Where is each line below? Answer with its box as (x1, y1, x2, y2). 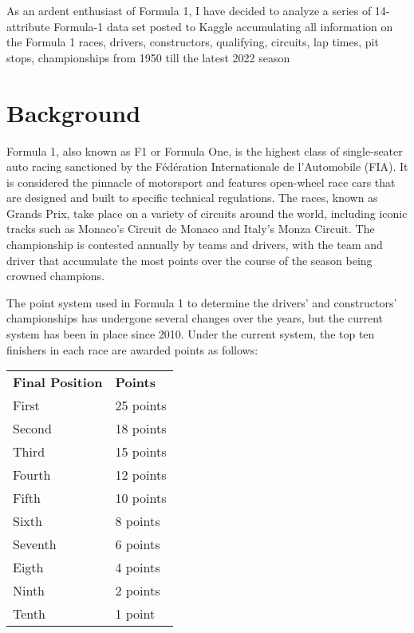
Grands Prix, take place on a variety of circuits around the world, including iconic (6, 204, 408, 221)
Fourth (13, 465, 51, 485)
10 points (115, 489, 167, 508)
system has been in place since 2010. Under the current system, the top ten (6, 326, 375, 342)
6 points (115, 535, 160, 554)
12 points (115, 465, 167, 485)
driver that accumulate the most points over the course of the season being (6, 251, 373, 268)
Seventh (13, 535, 57, 554)
